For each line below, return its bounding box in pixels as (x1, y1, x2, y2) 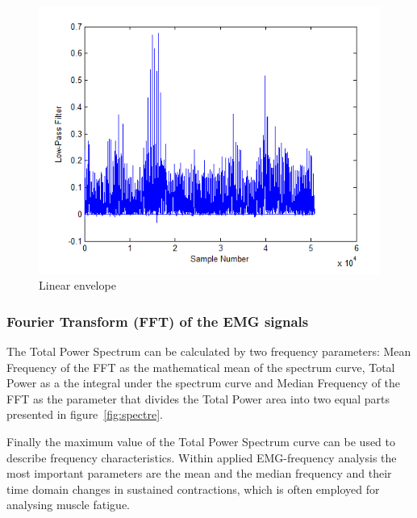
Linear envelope (39, 277, 116, 294)
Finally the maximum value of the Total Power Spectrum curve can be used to (6, 432, 396, 449)
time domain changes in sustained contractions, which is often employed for (6, 480, 380, 497)
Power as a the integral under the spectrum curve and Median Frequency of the (6, 374, 401, 391)
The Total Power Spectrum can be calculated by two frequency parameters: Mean (6, 342, 411, 359)
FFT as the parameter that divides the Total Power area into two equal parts (6, 390, 390, 407)
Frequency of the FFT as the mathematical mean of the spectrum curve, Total (6, 358, 395, 375)
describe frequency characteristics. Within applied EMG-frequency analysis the (6, 449, 397, 466)
